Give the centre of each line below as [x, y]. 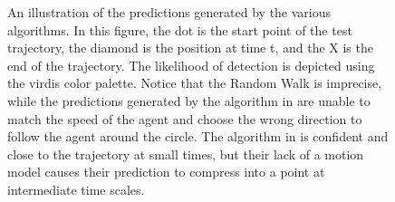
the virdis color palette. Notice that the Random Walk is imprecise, [195, 83]
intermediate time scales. [76, 189]
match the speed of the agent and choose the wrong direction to [185, 118]
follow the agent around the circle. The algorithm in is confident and [198, 136]
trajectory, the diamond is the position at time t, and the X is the [190, 48]
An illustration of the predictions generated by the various [169, 12]
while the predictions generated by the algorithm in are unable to [189, 100]
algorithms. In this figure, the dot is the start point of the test [180, 29]
